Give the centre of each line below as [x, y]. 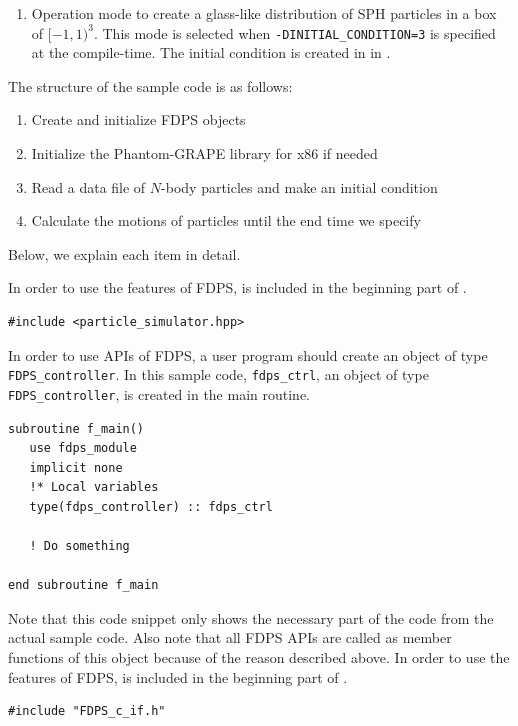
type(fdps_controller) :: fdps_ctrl [151, 506]
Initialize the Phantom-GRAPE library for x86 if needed [204, 153]
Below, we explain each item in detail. [124, 253]
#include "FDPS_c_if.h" [87, 711]
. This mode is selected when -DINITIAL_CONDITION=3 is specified [294, 32]
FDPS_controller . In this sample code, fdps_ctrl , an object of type [218, 374]
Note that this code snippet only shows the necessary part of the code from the [251, 617]
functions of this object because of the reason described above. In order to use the [259, 657]
